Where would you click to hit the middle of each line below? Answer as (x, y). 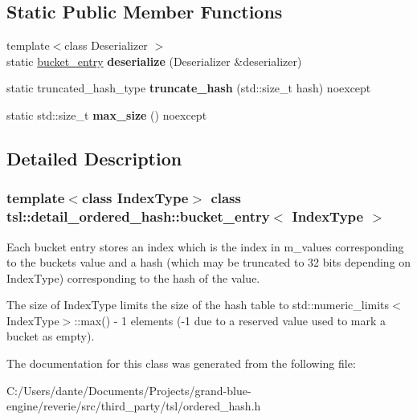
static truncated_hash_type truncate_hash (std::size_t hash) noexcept (189, 88)
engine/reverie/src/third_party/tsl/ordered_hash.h (134, 406)
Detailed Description (94, 158)
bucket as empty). (51, 336)
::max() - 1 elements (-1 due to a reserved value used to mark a (230, 320)
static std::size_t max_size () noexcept (107, 114)
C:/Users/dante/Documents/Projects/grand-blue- (129, 390)
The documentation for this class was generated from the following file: (181, 363)
